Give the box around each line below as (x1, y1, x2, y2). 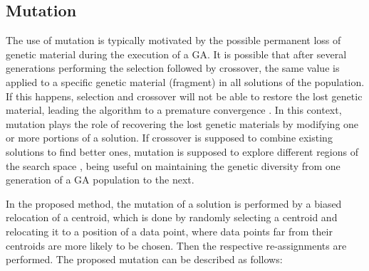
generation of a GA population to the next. (6, 172, 194, 187)
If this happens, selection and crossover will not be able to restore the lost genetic (6, 88, 363, 103)
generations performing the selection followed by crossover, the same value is (6, 60, 340, 75)
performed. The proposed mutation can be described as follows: (6, 252, 283, 267)
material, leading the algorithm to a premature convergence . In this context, (6, 102, 342, 117)
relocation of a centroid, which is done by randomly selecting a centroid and (6, 210, 338, 225)
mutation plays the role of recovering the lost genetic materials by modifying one (6, 116, 359, 131)
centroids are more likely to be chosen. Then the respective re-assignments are (6, 238, 347, 253)
